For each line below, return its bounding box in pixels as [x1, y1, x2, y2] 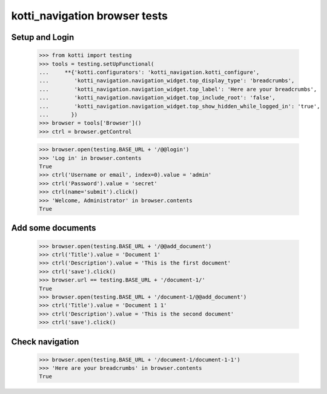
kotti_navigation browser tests [11, 9, 168, 22]
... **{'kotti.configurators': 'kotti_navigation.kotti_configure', [39, 68, 260, 76]
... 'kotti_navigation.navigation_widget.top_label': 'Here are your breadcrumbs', [39, 85, 317, 93]
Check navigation [11, 337, 79, 347]
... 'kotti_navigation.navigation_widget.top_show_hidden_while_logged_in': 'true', [39, 103, 320, 110]
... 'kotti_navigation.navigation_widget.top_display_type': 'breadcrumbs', [39, 77, 295, 84]
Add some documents [11, 223, 96, 233]
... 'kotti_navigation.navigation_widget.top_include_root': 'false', [39, 94, 276, 101]
